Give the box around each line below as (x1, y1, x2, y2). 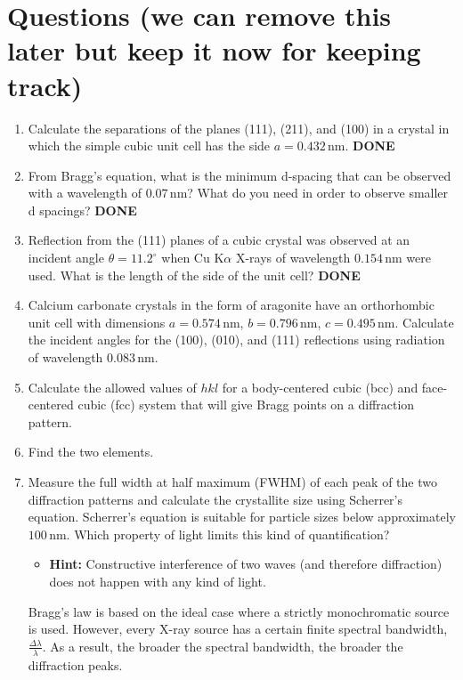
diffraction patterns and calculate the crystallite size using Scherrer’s (28, 490, 403, 508)
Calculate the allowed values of (28, 377, 197, 396)
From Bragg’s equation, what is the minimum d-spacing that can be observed (28, 166, 451, 184)
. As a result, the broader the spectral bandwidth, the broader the (42, 636, 403, 655)
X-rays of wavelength (235, 248, 351, 267)
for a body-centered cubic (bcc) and (222, 377, 418, 396)
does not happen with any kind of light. (49, 571, 266, 590)
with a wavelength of (28, 183, 142, 202)
